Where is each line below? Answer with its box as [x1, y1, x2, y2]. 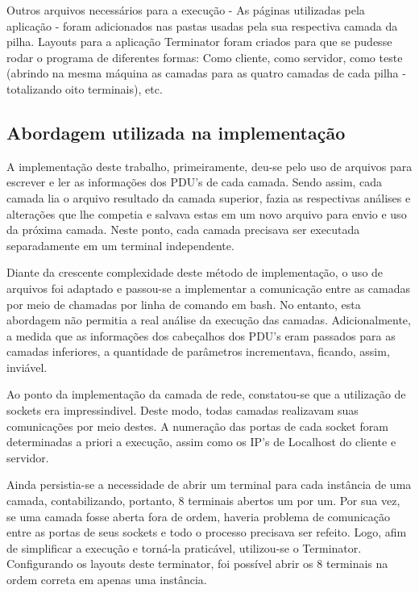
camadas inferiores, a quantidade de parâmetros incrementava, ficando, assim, [6, 343, 390, 360]
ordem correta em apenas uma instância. [6, 571, 207, 588]
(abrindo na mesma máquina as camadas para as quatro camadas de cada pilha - [6, 65, 406, 81]
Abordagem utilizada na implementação [6, 119, 346, 144]
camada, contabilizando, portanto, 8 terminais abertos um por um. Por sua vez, [6, 492, 400, 509]
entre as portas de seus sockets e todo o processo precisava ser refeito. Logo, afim [6, 524, 407, 541]
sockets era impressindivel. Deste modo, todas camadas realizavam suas [6, 402, 359, 419]
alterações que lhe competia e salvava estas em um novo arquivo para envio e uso [6, 205, 407, 222]
